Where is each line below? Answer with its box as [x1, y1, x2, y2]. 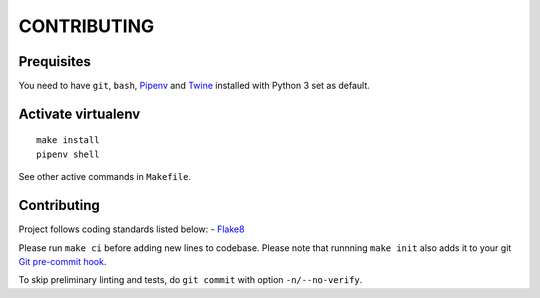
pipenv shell [36, 148, 100, 160]
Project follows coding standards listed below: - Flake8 [18, 223, 245, 235]
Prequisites [18, 53, 92, 70]
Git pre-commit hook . [18, 255, 107, 267]
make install [36, 135, 100, 146]
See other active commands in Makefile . [18, 171, 192, 183]
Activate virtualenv [18, 105, 141, 122]
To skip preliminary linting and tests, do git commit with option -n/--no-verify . [18, 274, 363, 286]
